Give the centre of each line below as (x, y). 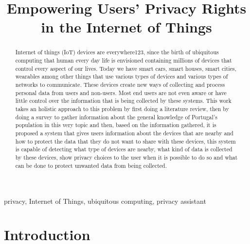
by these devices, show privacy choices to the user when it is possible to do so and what (126, 157)
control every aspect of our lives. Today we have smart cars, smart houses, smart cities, (126, 68)
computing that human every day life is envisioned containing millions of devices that (124, 60)
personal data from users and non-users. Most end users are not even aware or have (121, 92)
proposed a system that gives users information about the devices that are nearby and (124, 133)
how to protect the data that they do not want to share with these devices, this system (125, 141)
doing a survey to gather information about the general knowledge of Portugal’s (116, 117)
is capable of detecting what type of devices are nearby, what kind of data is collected (124, 149)
